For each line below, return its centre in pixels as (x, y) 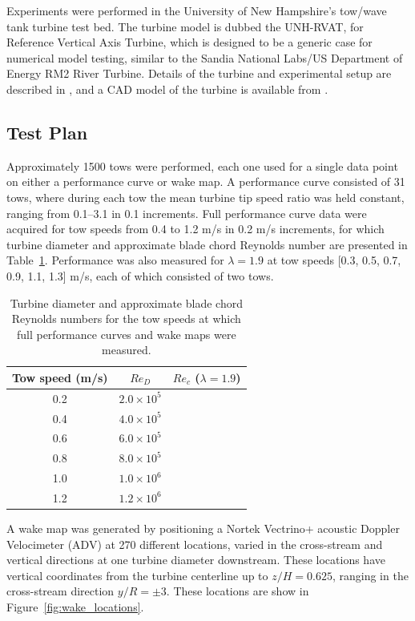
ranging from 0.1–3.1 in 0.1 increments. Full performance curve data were (187, 213)
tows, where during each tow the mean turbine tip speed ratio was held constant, (205, 197)
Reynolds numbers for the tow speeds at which (126, 319)
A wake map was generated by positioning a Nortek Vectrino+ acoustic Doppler (203, 528)
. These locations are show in (238, 591)
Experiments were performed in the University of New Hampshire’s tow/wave (197, 10)
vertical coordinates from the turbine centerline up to (137, 575)
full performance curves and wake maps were (126, 334)
